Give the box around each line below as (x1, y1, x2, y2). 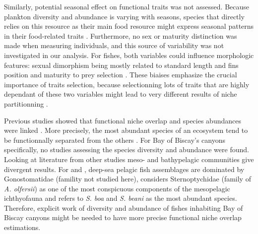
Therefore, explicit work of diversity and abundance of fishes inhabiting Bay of (4, 202, 243, 213)
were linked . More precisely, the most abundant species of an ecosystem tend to (4, 125, 248, 135)
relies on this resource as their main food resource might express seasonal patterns (4, 21, 254, 31)
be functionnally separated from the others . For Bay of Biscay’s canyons (4, 134, 226, 145)
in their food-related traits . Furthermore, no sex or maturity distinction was (4, 30, 237, 41)
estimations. (4, 222, 41, 233)
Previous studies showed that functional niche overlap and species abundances (4, 115, 241, 125)
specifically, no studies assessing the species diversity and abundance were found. (4, 144, 249, 155)
